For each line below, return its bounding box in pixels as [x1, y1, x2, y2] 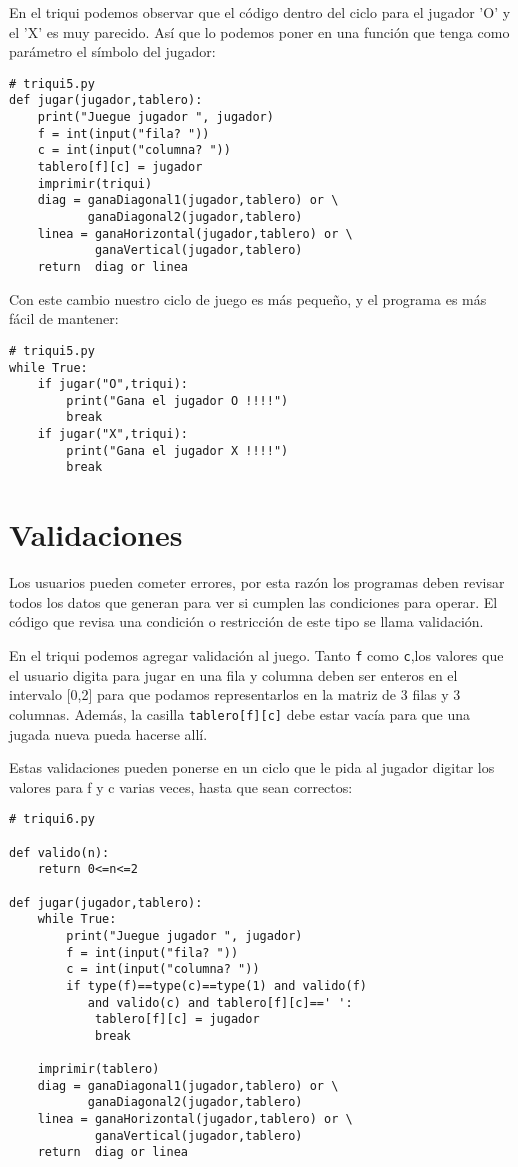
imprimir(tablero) [37, 1062, 160, 1077]
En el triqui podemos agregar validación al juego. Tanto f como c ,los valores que [9, 645, 504, 665]
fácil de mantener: [9, 308, 119, 329]
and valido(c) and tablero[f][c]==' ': [87, 995, 353, 1010]
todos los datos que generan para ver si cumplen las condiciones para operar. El [9, 591, 498, 612]
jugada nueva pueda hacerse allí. [9, 723, 208, 744]
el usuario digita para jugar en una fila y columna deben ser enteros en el [9, 664, 458, 685]
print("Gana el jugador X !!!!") [66, 443, 289, 458]
